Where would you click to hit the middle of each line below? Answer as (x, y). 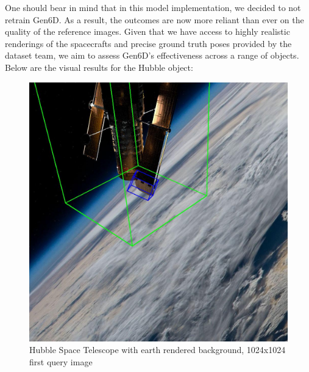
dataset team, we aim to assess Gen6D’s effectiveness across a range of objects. (152, 55)
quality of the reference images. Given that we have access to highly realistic (147, 31)
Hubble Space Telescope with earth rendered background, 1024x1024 (158, 350)
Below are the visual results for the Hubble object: (99, 67)
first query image (61, 361)
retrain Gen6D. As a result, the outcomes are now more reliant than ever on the (154, 19)
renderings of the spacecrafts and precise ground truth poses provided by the (148, 43)
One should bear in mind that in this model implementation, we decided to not (153, 7)
